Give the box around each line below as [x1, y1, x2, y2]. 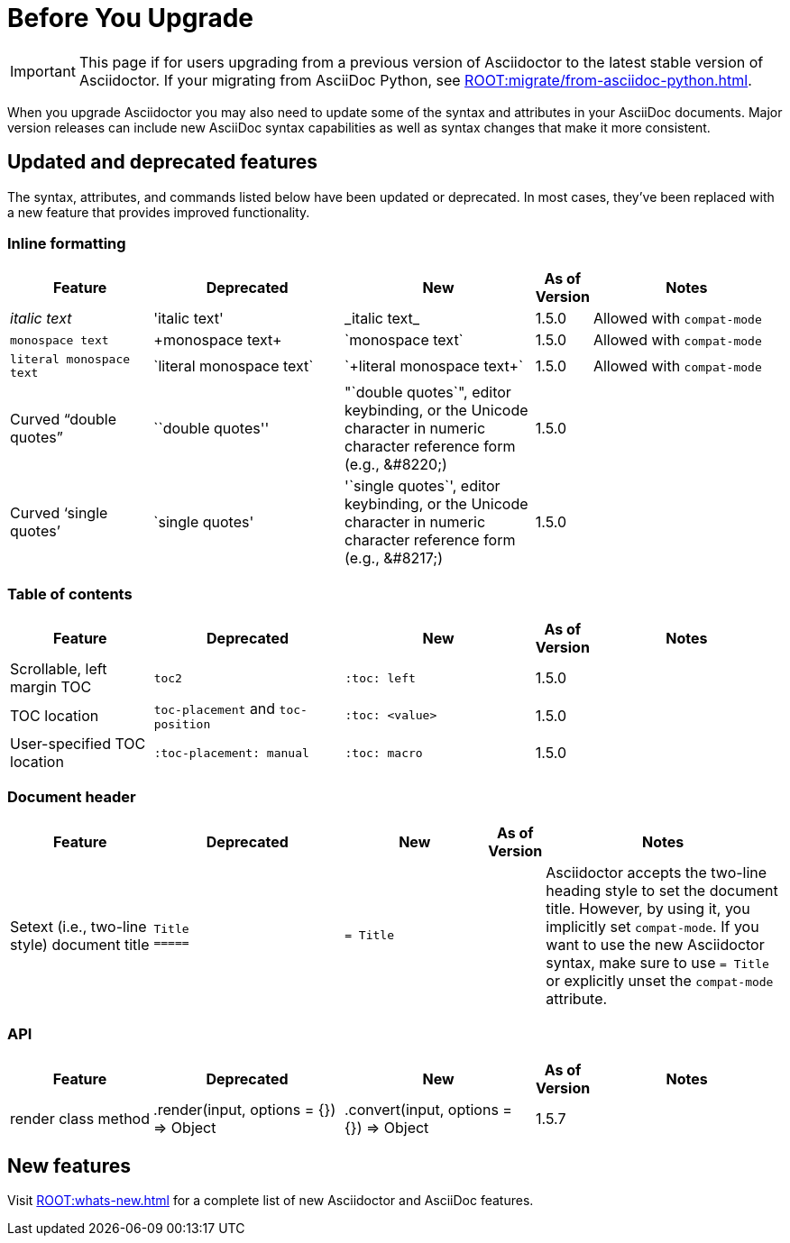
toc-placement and [153, 699, 276, 718]
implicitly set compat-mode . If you [546, 917, 759, 936]
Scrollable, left [10, 660, 107, 679]
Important [10, 61, 76, 80]
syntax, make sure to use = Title [546, 953, 769, 972]
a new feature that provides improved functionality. [7, 204, 310, 220]
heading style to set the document [546, 881, 778, 900]
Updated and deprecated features [7, 151, 318, 174]
